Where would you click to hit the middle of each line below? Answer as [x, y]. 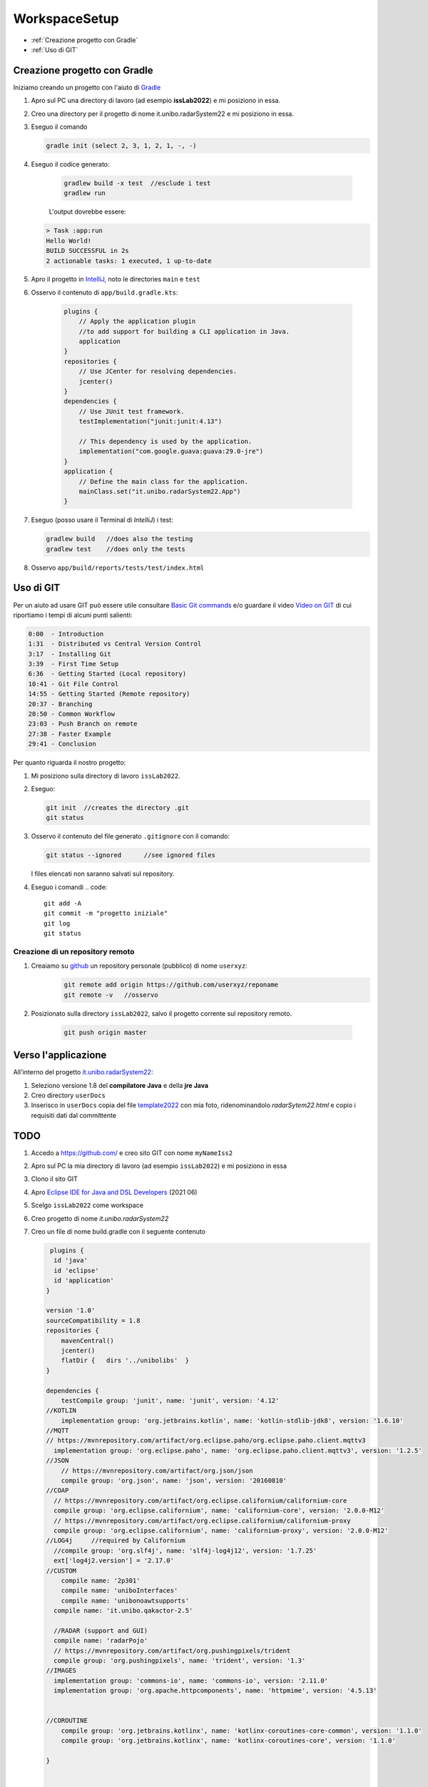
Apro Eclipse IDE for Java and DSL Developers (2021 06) [114, 1192]
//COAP [57, 1491]
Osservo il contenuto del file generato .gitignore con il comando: [130, 836]
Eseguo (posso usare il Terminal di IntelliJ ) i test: [102, 520]
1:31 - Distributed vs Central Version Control [115, 644]
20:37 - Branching [60, 704]
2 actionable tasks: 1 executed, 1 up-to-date [129, 261]
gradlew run [85, 193]
